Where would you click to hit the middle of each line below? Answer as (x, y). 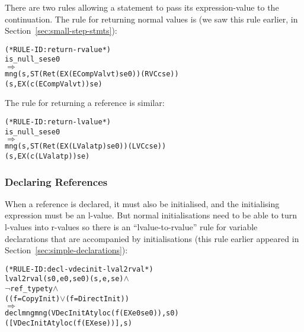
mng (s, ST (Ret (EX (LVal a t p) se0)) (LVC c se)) (86, 146)
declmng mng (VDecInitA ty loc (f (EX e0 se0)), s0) (92, 313)
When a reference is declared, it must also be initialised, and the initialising (142, 203)
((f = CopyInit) (33, 299)
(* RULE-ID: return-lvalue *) (58, 122)
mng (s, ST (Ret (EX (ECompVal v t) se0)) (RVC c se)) (92, 74)
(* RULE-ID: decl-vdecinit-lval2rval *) (79, 269)
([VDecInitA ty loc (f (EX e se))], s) (68, 323)
